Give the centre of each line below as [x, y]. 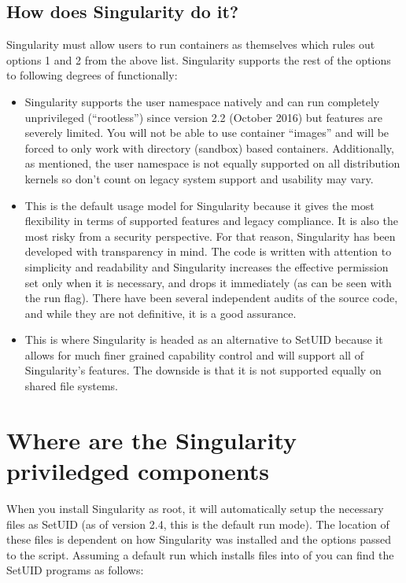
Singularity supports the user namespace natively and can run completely [202, 101]
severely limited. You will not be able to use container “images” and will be [207, 133]
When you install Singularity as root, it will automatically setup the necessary [195, 508]
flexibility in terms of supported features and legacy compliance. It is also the [211, 221]
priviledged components [138, 471]
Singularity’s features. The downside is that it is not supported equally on [203, 370]
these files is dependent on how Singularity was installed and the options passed [199, 539]
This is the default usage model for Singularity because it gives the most [199, 205]
